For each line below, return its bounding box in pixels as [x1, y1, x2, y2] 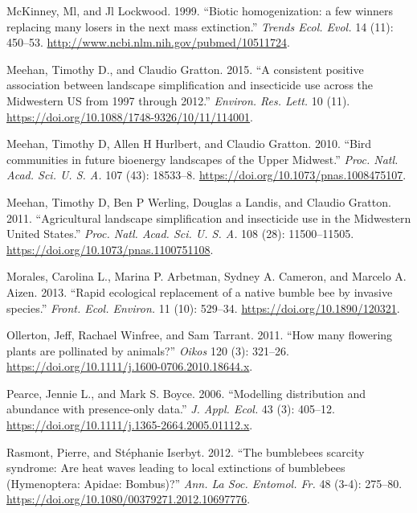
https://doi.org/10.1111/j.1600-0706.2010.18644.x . [6, 358, 253, 375]
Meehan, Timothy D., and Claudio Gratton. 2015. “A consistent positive [6, 60, 364, 77]
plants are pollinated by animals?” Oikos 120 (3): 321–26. [6, 342, 289, 359]
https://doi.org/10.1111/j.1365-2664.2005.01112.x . [6, 417, 253, 433]
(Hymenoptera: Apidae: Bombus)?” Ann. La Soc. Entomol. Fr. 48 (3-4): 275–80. [6, 474, 403, 491]
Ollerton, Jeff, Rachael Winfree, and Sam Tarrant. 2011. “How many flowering [6, 326, 393, 343]
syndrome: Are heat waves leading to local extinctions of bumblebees [6, 459, 345, 476]
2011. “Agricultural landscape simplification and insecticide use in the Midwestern [6, 209, 411, 226]
